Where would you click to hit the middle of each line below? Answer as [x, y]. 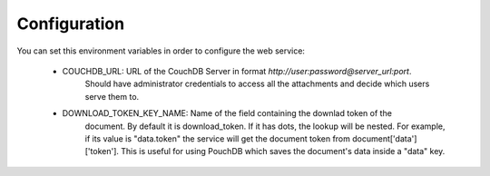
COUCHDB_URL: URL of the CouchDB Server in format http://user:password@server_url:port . [237, 71]
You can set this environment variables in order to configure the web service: [161, 51]
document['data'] [385, 138]
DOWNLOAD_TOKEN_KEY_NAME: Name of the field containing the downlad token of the [227, 113]
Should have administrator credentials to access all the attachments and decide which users [257, 84]
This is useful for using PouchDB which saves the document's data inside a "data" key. [283, 152]
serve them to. [112, 96]
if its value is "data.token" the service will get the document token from [218, 138]
